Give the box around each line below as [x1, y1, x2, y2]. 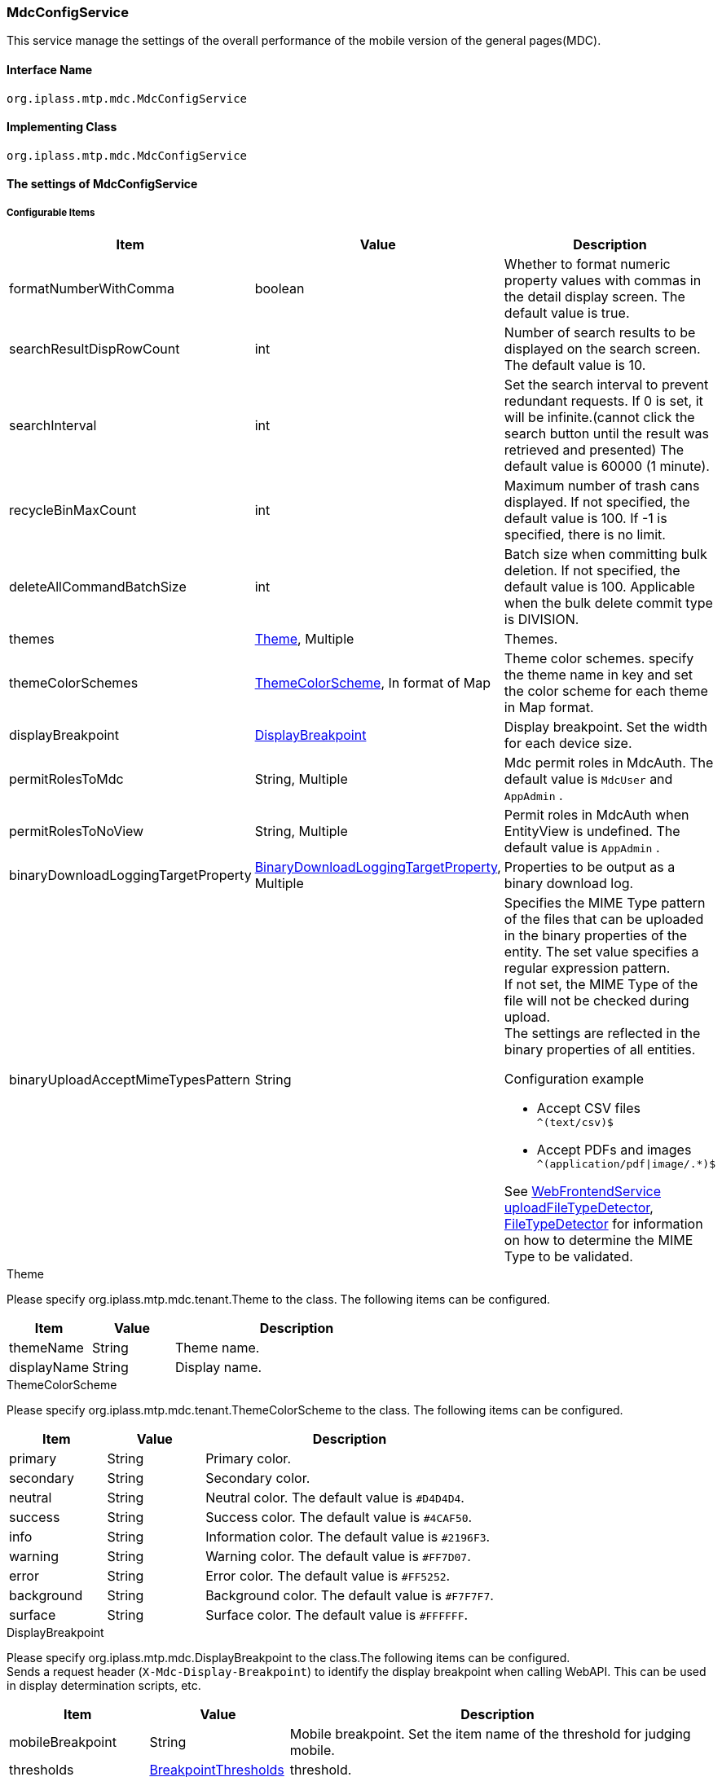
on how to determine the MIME [504, 1232, 693, 1249]
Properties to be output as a [504, 859, 676, 876]
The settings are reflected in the [504, 1025, 701, 1042]
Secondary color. [205, 1470, 310, 1487]
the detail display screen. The [504, 288, 685, 306]
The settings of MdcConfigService [7, 177, 198, 191]
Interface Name [7, 62, 93, 77]
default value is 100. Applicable [504, 578, 695, 596]
